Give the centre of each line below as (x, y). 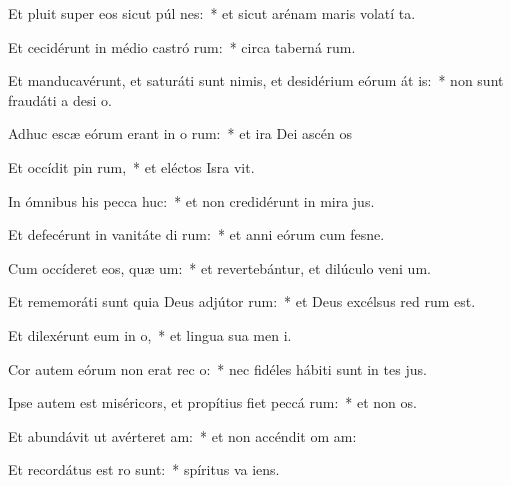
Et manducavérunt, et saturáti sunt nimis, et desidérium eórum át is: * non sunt (256, 80)
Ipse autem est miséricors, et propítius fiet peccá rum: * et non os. (212, 402)
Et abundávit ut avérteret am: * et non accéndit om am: (182, 435)
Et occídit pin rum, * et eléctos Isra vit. (131, 166)
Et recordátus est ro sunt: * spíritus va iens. (144, 469)
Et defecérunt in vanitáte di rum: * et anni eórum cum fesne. (196, 234)
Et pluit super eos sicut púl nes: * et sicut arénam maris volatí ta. (212, 13)
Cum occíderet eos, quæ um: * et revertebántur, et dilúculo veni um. (219, 267)
